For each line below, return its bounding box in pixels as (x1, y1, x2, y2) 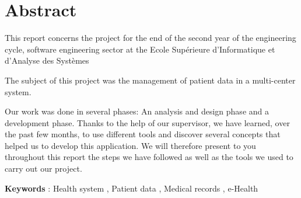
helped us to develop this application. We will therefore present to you (5, 139, 256, 151)
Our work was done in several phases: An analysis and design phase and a (5, 105, 269, 117)
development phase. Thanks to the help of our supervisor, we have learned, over (5, 116, 290, 128)
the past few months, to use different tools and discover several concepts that (5, 128, 281, 140)
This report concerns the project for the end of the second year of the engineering (5, 32, 296, 44)
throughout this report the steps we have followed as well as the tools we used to (5, 151, 293, 163)
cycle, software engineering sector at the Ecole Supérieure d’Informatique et (5, 43, 275, 55)
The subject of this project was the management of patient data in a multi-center (5, 74, 296, 86)
